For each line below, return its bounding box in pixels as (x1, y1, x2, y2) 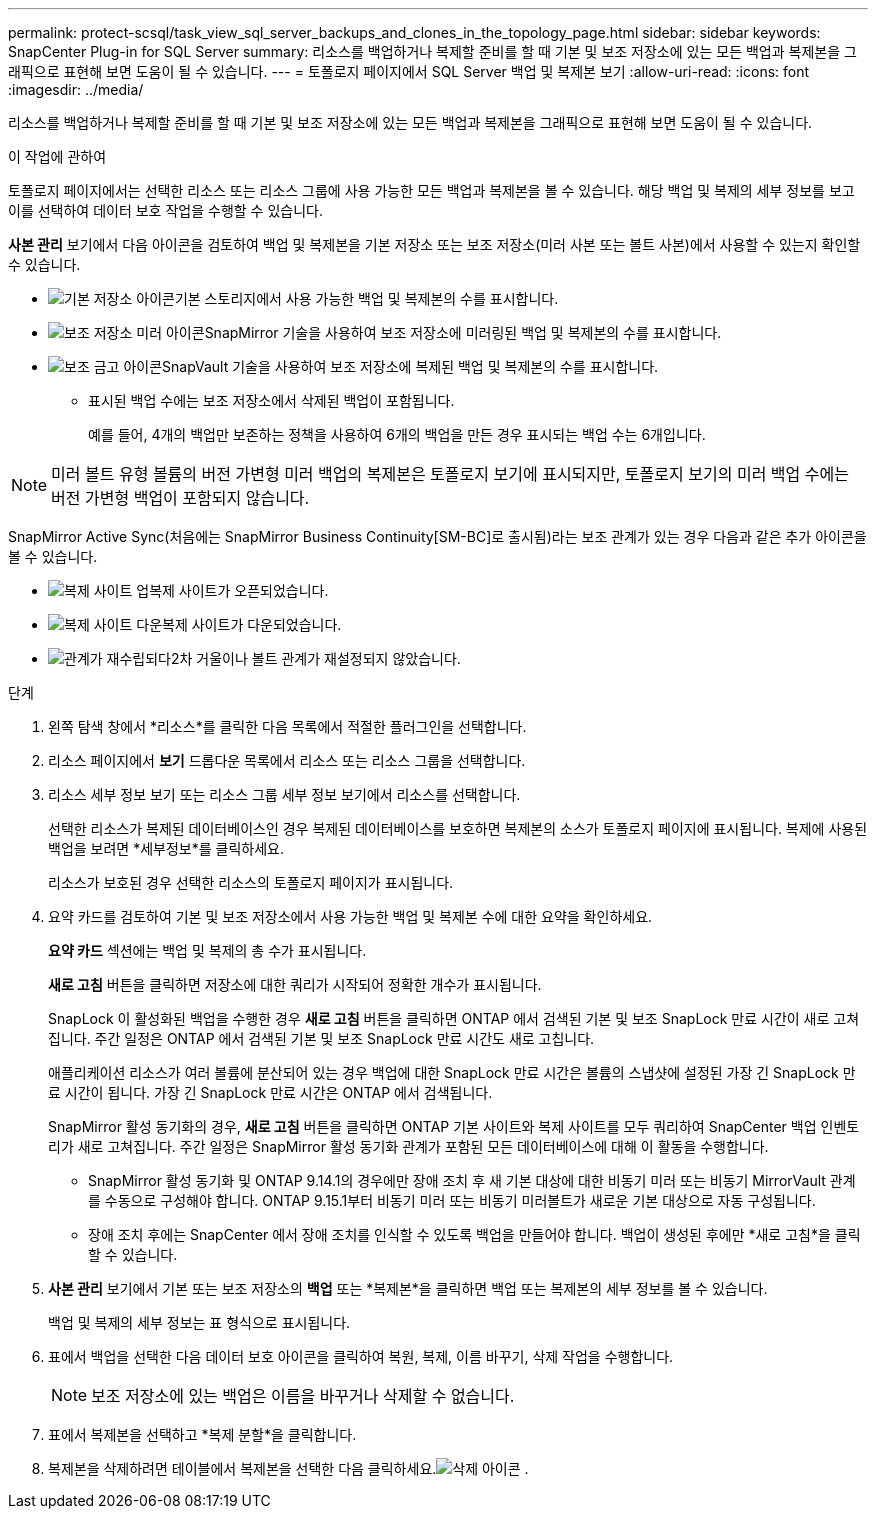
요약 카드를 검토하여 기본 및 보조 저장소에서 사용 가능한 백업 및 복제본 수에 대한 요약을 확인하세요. (48, 908, 653, 925)
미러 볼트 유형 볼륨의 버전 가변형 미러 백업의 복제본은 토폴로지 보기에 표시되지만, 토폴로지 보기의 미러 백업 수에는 (51, 464, 849, 484)
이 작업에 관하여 (8, 148, 107, 165)
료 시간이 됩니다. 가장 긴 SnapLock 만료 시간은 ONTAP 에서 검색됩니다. (48, 1084, 493, 1101)
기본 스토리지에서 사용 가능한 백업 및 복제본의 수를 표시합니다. (174, 290, 559, 307)
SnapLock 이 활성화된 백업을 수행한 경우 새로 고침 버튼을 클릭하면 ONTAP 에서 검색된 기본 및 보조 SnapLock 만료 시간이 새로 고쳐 (48, 1010, 860, 1027)
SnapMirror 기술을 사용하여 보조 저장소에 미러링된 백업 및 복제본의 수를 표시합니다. (204, 324, 722, 341)
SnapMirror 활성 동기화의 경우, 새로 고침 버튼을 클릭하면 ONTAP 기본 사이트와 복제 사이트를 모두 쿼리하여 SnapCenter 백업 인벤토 (48, 1118, 860, 1135)
